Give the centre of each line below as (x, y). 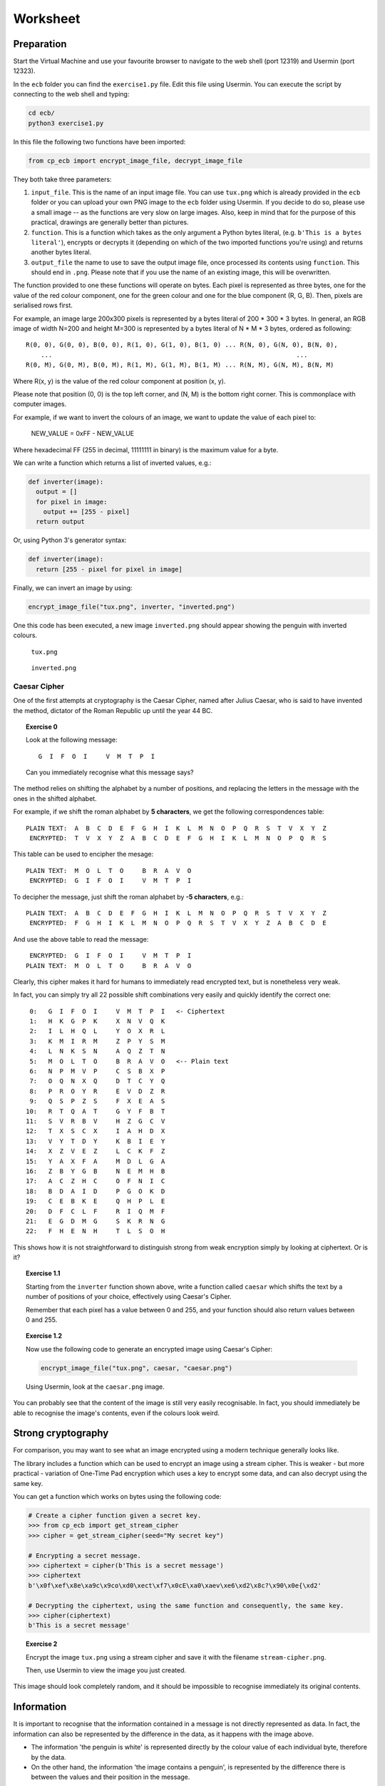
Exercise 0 (42, 727)
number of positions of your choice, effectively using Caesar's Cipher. (129, 1297)
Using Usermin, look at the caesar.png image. (96, 1387)
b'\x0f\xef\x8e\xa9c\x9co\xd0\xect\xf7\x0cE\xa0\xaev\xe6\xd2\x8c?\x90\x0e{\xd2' (175, 1585)
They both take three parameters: (62, 179)
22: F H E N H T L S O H (96, 1231)
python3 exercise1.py (66, 123)
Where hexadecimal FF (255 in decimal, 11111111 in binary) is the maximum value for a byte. (146, 449)
